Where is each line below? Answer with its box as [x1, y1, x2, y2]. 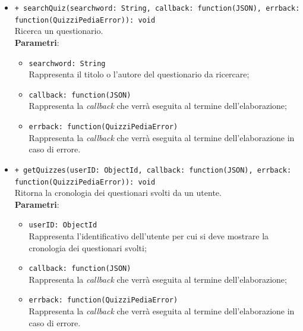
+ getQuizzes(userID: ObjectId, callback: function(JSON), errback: [14, 165, 292, 174]
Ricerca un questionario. [14, 24, 103, 37]
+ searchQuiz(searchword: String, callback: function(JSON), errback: [14, 4, 300, 13]
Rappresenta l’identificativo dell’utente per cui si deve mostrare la [29, 230, 269, 242]
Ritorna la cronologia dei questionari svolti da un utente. [14, 186, 222, 199]
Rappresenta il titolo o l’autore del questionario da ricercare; [29, 68, 250, 80]
